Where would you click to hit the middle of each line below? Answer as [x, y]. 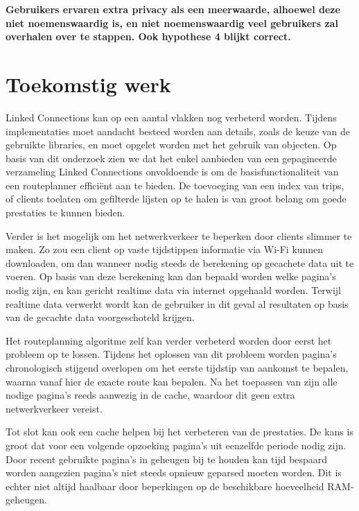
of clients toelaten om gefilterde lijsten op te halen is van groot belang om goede [176, 199]
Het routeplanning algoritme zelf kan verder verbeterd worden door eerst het [169, 340]
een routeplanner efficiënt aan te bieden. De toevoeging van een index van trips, [175, 185]
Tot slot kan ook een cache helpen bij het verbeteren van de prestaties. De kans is [179, 432]
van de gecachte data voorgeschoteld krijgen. [100, 317]
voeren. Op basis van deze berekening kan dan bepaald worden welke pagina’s [171, 276]
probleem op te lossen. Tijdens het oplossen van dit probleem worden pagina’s [171, 354]
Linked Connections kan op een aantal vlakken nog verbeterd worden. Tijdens [171, 117]
